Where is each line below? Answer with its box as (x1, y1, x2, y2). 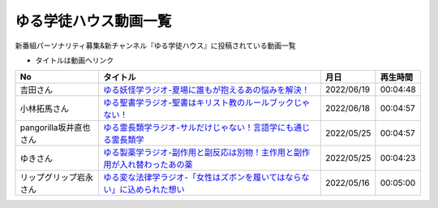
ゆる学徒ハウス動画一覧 (15, 12, 172, 30)
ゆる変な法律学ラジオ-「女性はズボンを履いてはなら (103, 171, 302, 183)
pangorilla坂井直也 (19, 122, 91, 133)
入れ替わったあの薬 (119, 159, 194, 171)
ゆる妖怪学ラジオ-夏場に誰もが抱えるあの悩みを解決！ (103, 84, 310, 96)
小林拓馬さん (19, 103, 69, 115)
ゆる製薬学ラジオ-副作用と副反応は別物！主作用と (103, 147, 294, 158)
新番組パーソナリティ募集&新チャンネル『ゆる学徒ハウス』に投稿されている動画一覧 (15, 41, 296, 50)
